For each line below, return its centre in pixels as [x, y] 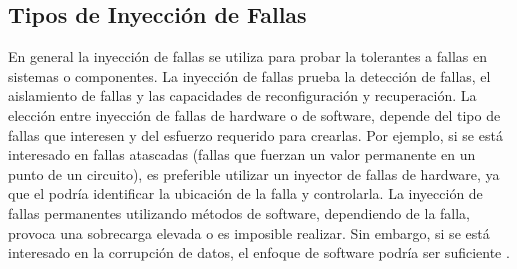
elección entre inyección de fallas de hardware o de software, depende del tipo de [254, 114]
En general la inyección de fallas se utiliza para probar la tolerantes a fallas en [248, 56]
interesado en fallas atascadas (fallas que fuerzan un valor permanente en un [242, 154]
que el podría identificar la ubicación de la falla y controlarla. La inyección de [245, 193]
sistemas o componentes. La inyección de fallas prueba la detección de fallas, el [249, 75]
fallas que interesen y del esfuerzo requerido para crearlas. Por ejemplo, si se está [255, 134]
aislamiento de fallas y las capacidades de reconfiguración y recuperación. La [242, 95]
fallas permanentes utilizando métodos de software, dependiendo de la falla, [239, 212]
